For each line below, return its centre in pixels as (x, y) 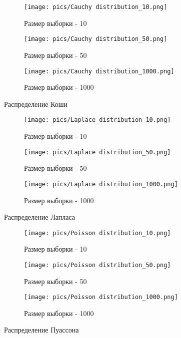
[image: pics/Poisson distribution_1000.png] (101, 297)
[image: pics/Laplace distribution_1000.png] (101, 184)
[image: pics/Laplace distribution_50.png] (97, 152)
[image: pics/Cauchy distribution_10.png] (96, 7)
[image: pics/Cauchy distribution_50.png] (96, 39)
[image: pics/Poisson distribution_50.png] (97, 265)
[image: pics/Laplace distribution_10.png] (97, 120)
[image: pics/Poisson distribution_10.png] (97, 233)
